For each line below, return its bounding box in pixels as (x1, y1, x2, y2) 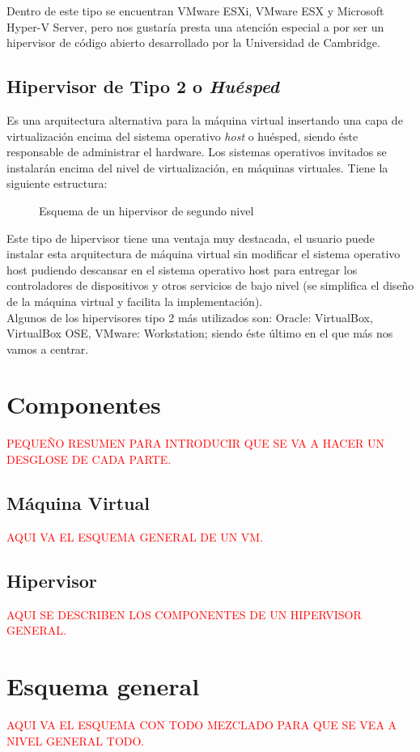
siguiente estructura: (6, 175, 108, 192)
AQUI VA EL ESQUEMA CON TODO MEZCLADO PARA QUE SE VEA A (6, 716, 397, 733)
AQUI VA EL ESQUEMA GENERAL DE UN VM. (6, 528, 264, 545)
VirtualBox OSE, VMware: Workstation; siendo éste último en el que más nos (6, 325, 393, 342)
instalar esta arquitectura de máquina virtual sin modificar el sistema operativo (6, 245, 401, 262)
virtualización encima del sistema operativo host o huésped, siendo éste (6, 127, 358, 144)
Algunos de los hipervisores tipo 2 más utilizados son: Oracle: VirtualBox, (6, 308, 373, 325)
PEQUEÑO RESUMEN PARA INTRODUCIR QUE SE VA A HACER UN (6, 435, 384, 452)
